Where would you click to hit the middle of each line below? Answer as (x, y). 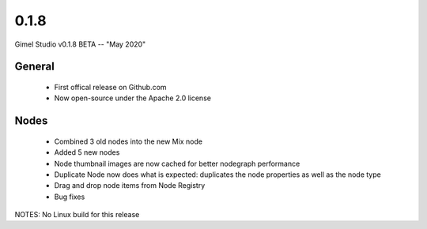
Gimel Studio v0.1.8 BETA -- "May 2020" (80, 44)
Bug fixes (70, 197)
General (35, 67)
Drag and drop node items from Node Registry (130, 186)
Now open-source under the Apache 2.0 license (132, 98)
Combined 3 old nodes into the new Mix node (128, 141)
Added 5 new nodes (87, 152)
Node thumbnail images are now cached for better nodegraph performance (177, 163)
